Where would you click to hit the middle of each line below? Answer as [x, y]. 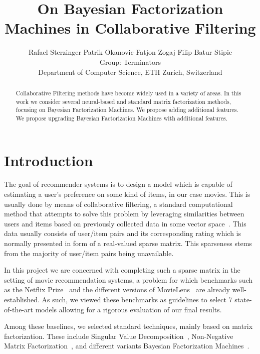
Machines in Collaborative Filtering [130, 28]
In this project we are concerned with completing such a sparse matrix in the [122, 270]
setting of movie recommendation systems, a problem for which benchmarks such [128, 279]
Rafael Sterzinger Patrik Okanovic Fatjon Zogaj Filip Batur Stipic [130, 52]
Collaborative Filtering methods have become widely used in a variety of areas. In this [128, 93]
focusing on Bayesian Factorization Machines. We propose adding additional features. [127, 110]
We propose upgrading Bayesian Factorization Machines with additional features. [122, 118]
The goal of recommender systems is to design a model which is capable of [118, 184]
